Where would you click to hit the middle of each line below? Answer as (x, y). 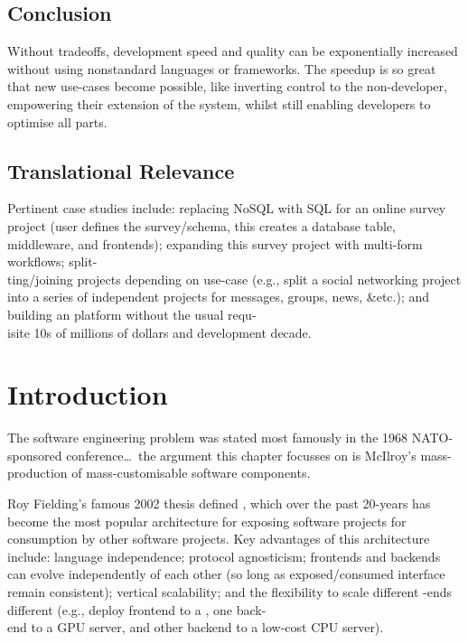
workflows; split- (52, 261)
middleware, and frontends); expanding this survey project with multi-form (215, 243)
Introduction (88, 394)
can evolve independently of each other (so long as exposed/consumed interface (226, 574)
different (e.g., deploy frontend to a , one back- (137, 609)
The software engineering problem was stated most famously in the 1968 (208, 438)
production (37, 473)
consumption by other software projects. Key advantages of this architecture (219, 539)
